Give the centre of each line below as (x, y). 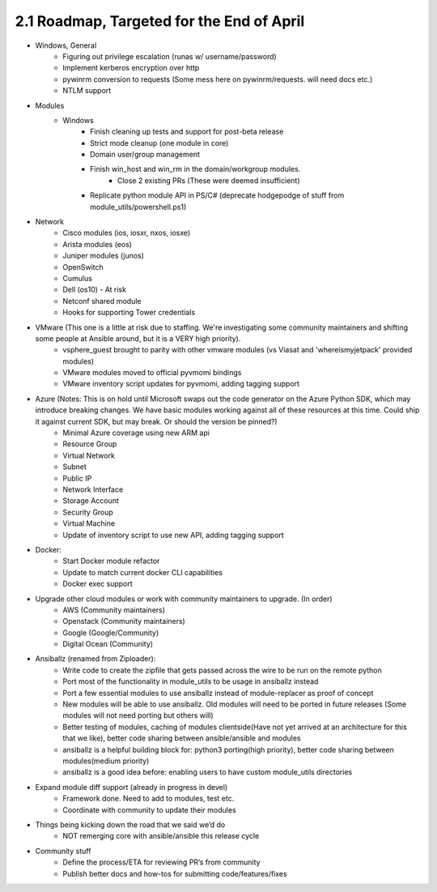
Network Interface (93, 489)
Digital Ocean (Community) (108, 644)
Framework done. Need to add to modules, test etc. (148, 799)
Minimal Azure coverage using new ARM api (136, 433)
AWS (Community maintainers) (114, 610)
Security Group (88, 512)
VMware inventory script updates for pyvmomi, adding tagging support (181, 384)
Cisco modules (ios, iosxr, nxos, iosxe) (127, 233)
